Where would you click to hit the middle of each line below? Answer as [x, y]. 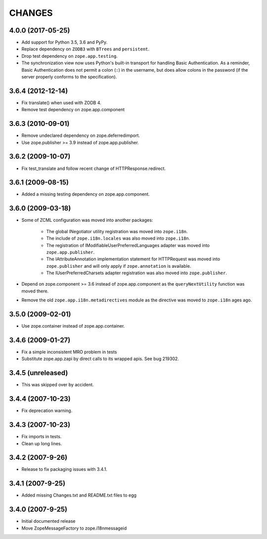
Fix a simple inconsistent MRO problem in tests [69, 352]
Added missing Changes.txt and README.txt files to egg [79, 495]
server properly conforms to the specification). [69, 77]
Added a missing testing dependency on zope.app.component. [86, 194]
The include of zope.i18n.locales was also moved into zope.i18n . [118, 238]
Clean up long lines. [42, 443]
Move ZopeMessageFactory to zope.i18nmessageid [74, 528]
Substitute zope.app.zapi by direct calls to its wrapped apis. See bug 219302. [100, 359]
